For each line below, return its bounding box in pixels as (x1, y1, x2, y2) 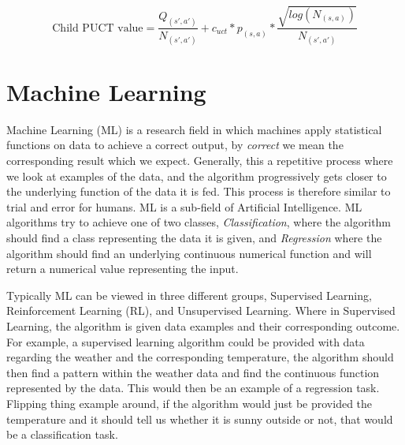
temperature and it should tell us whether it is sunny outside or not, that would (6, 410, 393, 427)
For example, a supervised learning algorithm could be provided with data (6, 333, 365, 350)
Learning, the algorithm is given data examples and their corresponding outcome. (6, 318, 400, 335)
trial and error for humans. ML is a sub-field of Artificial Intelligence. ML (6, 198, 362, 215)
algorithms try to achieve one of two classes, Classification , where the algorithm (6, 214, 392, 230)
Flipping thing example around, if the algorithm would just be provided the (6, 395, 373, 411)
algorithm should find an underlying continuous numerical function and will (6, 245, 372, 261)
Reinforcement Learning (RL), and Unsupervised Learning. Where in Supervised (6, 302, 396, 319)
